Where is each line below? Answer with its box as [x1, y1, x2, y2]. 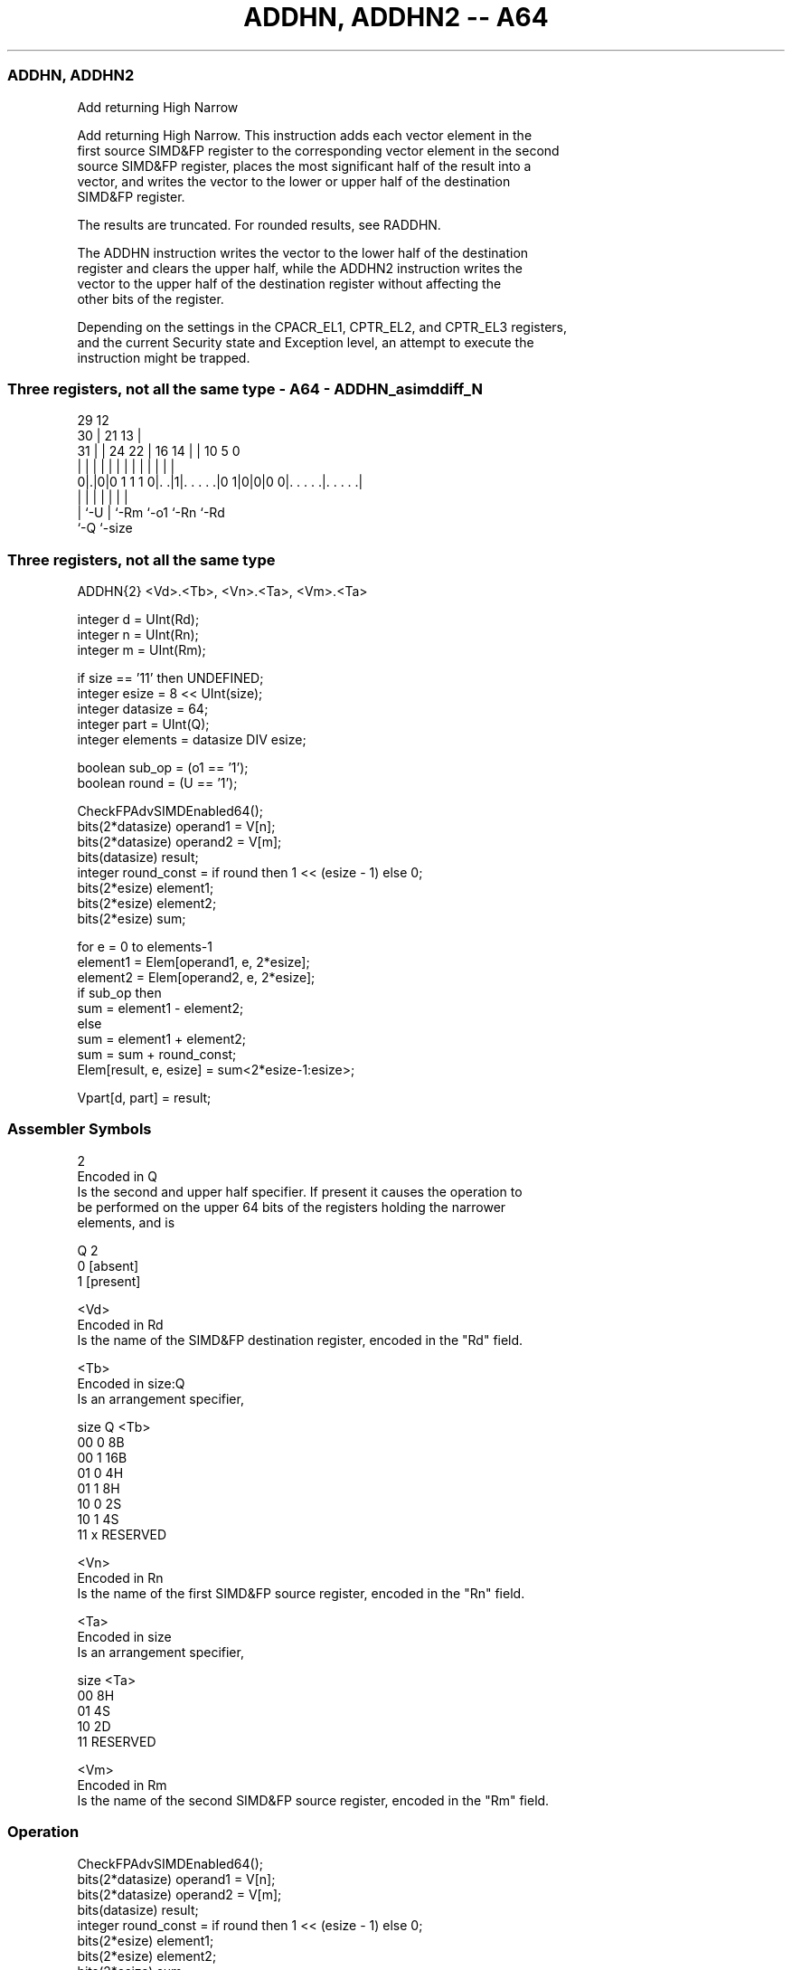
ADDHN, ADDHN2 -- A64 [243, 2, 549, 33]
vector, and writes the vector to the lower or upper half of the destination [77, 173, 511, 189]
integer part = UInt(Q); [77, 716, 210, 732]
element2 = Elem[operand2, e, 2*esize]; [77, 970, 316, 985]
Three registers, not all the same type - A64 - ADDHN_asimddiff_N [7, 379, 483, 398]
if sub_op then [77, 985, 162, 1000]
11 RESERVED [77, 1733, 156, 1749]
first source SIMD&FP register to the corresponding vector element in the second [77, 142, 560, 158]
